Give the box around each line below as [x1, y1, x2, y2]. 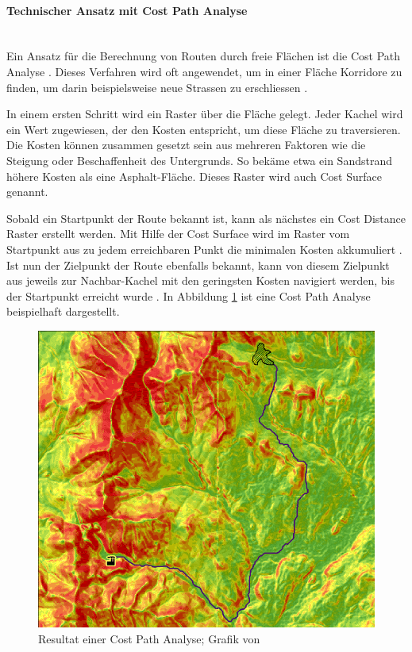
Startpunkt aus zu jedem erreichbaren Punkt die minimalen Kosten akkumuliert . [6, 240, 402, 257]
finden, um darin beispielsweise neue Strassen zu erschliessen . [6, 79, 308, 95]
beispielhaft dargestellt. [6, 303, 120, 320]
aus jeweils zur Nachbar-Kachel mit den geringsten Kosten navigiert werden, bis [6, 272, 395, 289]
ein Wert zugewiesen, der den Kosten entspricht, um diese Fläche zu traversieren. [6, 121, 401, 137]
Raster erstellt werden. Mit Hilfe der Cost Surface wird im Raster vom [6, 225, 350, 242]
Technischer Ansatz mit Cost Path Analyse [6, 2, 248, 18]
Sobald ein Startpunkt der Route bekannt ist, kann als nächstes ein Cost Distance [6, 209, 406, 226]
